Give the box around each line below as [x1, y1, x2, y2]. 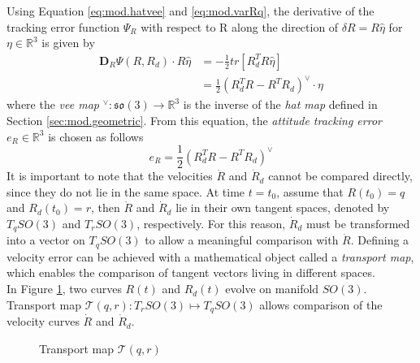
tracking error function [6, 18, 120, 35]
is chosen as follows [48, 127, 144, 145]
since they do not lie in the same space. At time [6, 183, 245, 200]
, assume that [276, 183, 344, 200]
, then [90, 199, 120, 216]
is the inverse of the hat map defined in [183, 96, 378, 113]
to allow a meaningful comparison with [145, 231, 339, 248]
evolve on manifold [225, 280, 319, 297]
